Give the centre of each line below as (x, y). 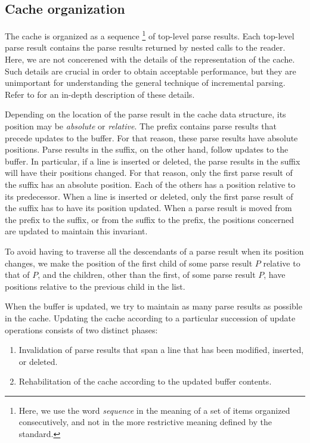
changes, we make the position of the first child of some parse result (129, 263)
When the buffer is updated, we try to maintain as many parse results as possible (154, 306)
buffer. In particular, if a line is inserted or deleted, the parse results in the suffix (153, 161)
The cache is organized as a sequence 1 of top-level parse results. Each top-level (150, 35)
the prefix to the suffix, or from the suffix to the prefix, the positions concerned (150, 219)
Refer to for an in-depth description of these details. (100, 94)
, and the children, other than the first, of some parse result (147, 275)
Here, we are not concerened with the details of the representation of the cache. (150, 59)
